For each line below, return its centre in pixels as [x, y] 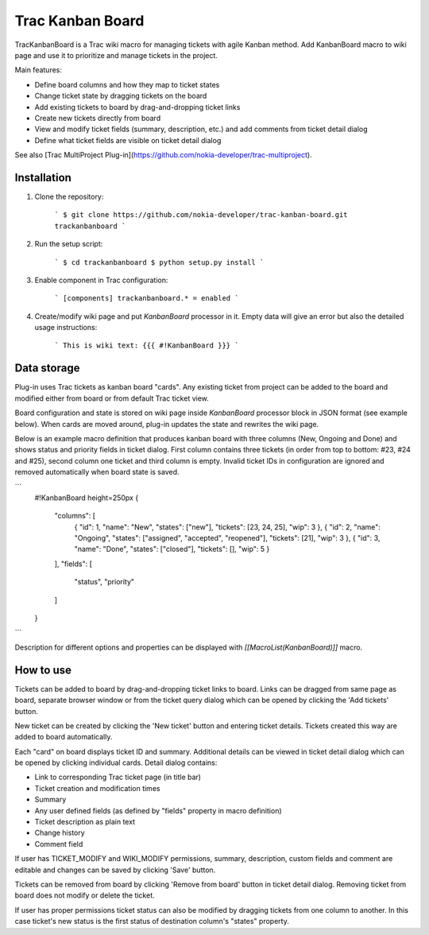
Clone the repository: [69, 196]
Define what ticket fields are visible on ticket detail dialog [128, 140]
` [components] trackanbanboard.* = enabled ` [147, 299]
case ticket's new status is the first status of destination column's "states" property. [152, 921]
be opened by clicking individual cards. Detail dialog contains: [116, 762]
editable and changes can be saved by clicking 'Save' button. [115, 870]
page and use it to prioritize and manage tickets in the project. [116, 55]
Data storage [47, 369]
